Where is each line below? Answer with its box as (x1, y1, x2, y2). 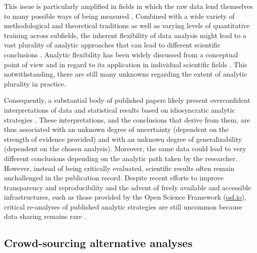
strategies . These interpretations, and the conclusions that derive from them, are (4, 114, 250, 125)
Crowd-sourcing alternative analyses (4, 235, 193, 251)
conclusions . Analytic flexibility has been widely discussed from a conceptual (4, 49, 238, 59)
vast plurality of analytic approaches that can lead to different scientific (4, 40, 220, 50)
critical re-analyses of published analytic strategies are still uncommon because (4, 201, 243, 211)
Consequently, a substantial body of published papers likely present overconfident (4, 95, 251, 105)
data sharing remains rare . (4, 211, 86, 221)
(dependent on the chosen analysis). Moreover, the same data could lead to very (4, 143, 247, 154)
